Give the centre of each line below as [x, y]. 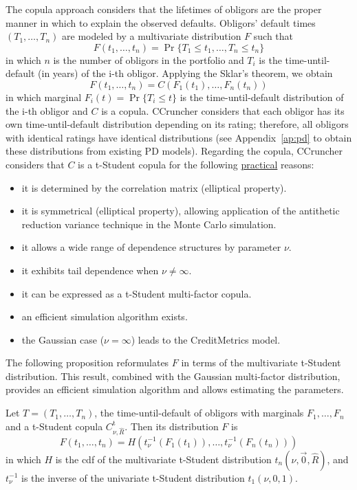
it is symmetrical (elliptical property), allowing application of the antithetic [181, 211]
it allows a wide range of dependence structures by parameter [151, 247]
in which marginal [44, 97]
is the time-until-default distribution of [262, 97]
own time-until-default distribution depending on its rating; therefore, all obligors [177, 124]
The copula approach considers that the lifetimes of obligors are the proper [164, 9]
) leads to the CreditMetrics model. [206, 339]
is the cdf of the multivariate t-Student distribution [163, 459]
